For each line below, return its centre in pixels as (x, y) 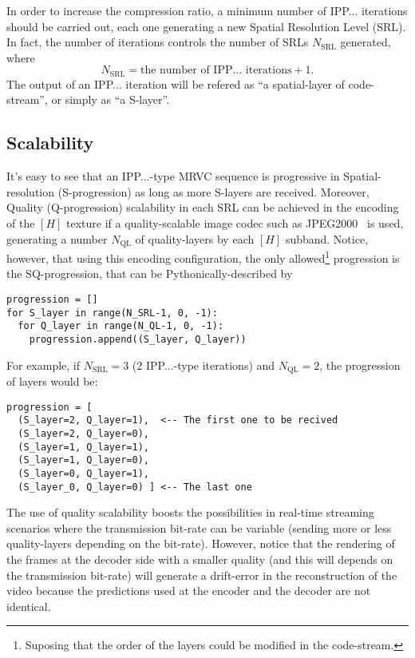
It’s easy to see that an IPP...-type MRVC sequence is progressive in (173, 176)
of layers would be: (52, 381)
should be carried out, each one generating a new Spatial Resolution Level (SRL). (206, 26)
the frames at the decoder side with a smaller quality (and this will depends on (200, 559)
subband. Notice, (327, 238)
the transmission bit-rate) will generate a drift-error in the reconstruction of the (202, 575)
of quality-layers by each (195, 238)
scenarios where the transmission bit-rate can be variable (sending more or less (199, 527)
